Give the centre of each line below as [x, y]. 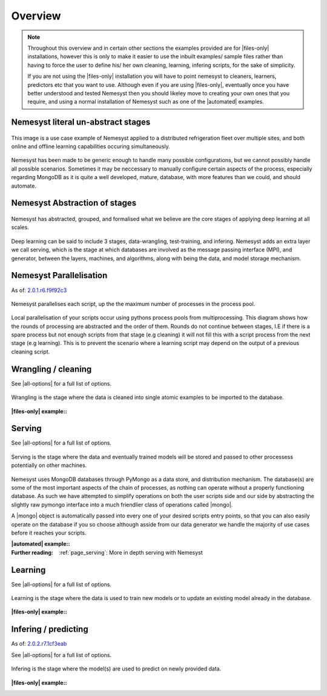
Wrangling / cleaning [51, 369]
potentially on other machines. [49, 465]
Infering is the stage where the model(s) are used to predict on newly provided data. [116, 669]
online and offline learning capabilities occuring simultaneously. [91, 146]
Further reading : [32, 552]
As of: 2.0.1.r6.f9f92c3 [39, 290]
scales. [20, 227]
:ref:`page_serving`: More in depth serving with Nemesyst [131, 552]
